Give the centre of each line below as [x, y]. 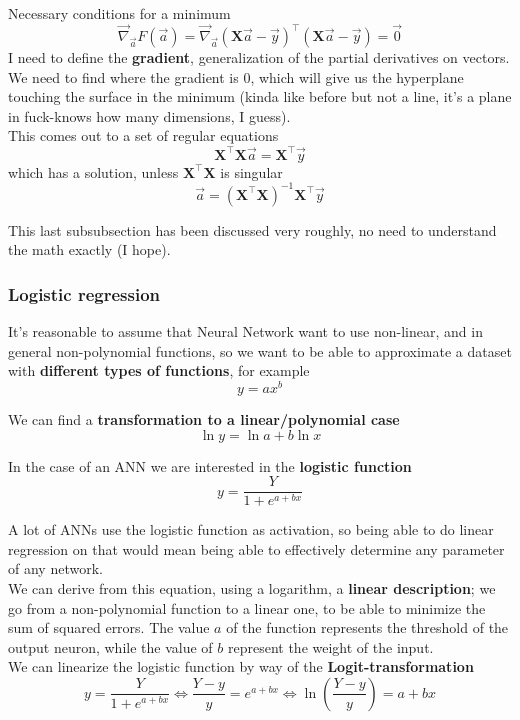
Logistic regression [84, 293]
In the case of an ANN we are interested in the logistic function [210, 465]
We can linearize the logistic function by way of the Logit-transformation [241, 666]
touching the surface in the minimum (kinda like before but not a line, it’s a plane [260, 96]
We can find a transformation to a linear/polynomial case [204, 418]
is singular [251, 171]
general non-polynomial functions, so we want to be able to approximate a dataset [260, 350]
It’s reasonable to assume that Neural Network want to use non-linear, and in [245, 331]
